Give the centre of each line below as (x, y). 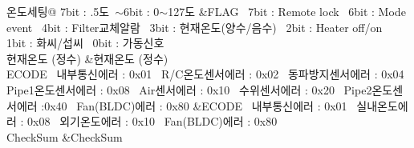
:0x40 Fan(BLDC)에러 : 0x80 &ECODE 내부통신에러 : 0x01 (194, 105)
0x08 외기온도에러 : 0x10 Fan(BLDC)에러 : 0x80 (152, 121)
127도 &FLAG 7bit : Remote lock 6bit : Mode (287, 11)
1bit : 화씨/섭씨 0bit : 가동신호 (85, 43)
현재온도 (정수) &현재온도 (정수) (87, 58)
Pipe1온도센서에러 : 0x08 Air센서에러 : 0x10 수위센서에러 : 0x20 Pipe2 (189, 89)
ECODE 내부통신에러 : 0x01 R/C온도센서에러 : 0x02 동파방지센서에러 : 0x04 (205, 74)
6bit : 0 (142, 11)
